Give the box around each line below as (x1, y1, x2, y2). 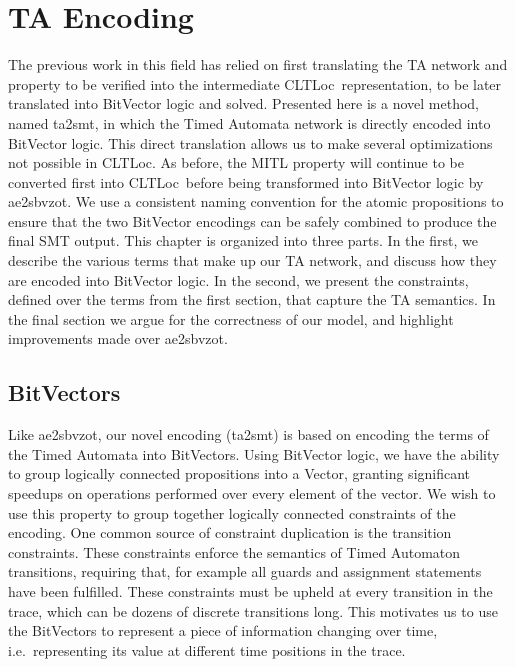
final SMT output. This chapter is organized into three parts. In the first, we (8, 230, 478, 251)
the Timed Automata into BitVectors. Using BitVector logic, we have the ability (8, 443, 500, 464)
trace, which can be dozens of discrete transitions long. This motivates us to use (8, 600, 498, 621)
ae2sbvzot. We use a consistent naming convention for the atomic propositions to (8, 191, 504, 212)
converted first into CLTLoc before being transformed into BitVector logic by (8, 171, 484, 192)
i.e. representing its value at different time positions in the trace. (8, 639, 406, 660)
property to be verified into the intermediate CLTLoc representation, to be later (8, 73, 502, 94)
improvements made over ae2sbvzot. (8, 328, 228, 349)
